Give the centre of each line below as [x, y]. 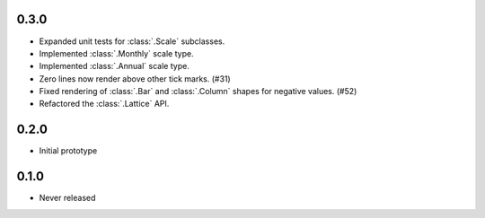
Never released [67, 198]
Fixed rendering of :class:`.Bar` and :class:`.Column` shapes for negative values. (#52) [198, 92]
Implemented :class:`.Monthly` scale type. [116, 53]
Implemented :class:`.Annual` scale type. [115, 66]
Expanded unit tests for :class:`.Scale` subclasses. [132, 41]
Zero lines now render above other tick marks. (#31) [135, 78]
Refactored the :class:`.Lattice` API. [104, 104]
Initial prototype [68, 151]
